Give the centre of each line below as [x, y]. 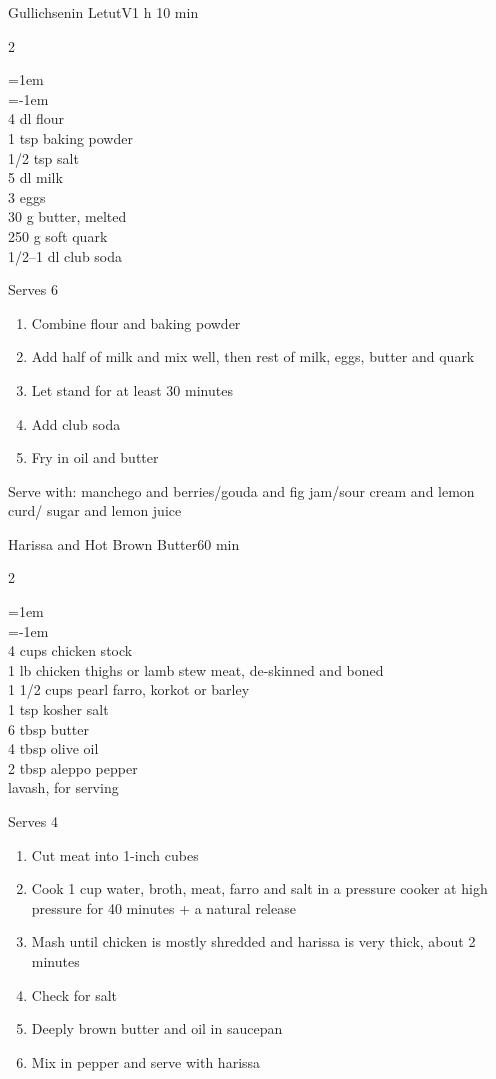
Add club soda [76, 423]
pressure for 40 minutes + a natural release [163, 907]
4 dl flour [36, 118]
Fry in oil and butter [95, 457]
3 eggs [27, 196]
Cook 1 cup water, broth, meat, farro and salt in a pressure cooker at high [259, 888]
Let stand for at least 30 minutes [132, 389]
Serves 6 [33, 289]
